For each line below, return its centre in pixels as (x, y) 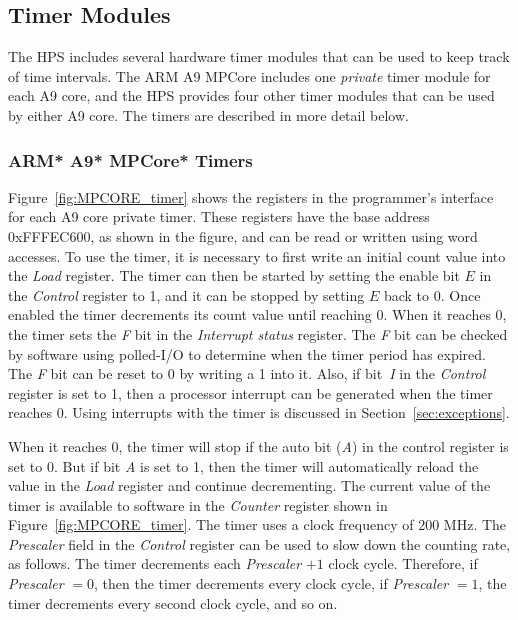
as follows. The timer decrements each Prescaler (155, 563)
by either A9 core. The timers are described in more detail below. (208, 114)
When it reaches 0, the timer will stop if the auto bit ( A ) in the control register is (258, 445)
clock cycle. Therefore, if (403, 563)
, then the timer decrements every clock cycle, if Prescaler (271, 583)
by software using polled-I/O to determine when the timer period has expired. (247, 353)
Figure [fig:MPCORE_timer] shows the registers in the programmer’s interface (251, 196)
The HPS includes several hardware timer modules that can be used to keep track (259, 56)
